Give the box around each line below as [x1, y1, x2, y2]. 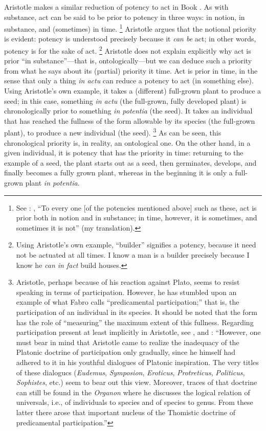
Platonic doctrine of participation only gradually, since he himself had [16, 347, 236, 357]
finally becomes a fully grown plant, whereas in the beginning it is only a [4, 167, 233, 178]
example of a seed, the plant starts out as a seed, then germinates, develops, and [4, 157, 257, 168]
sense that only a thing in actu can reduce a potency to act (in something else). [4, 75, 254, 86]
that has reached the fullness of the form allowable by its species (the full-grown [4, 115, 255, 126]
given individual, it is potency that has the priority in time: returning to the [4, 147, 243, 158]
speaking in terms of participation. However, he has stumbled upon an [16, 286, 237, 297]
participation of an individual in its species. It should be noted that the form [16, 307, 257, 317]
